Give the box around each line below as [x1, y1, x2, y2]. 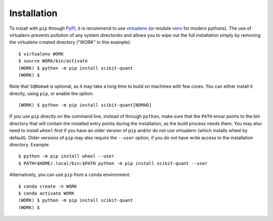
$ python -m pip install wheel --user [18, 153, 115, 159]
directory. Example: [9, 142, 50, 148]
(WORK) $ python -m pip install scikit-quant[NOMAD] [18, 102, 152, 108]
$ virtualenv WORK [18, 51, 64, 57]
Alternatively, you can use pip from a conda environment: [9, 172, 131, 178]
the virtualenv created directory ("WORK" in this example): [9, 39, 131, 45]
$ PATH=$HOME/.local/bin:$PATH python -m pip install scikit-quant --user [18, 160, 208, 166]
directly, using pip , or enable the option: [9, 90, 94, 96]
